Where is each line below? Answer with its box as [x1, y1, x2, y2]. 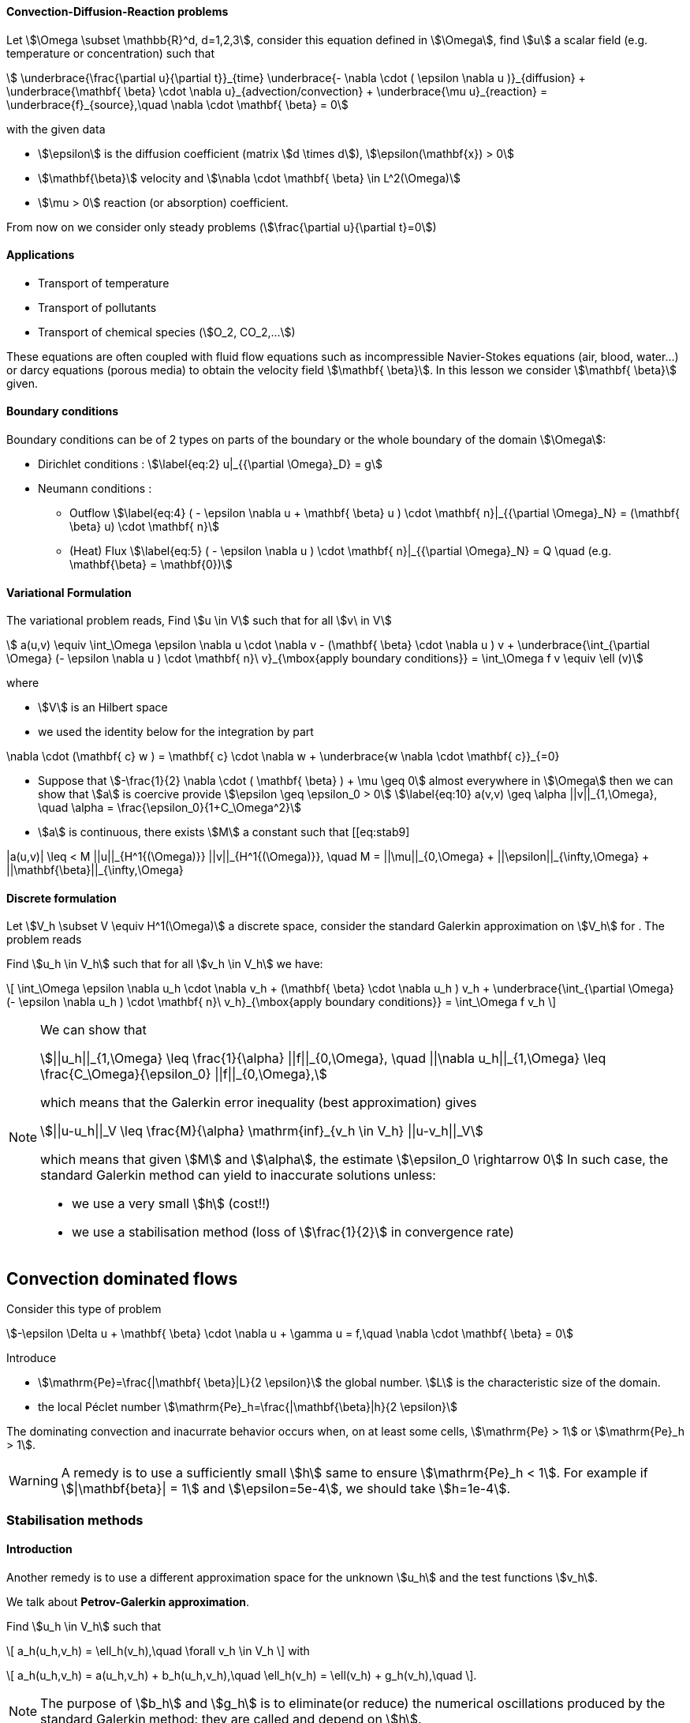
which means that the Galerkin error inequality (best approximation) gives [40, 1094, 477, 1111]
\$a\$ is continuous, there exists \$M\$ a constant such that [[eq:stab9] [38, 825, 410, 839]
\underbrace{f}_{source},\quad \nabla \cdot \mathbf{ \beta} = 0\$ [6, 97, 349, 111]
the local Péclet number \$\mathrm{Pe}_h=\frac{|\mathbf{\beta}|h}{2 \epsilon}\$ [38, 1400, 457, 1414]
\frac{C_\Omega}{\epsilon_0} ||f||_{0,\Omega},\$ [40, 1066, 327, 1083]
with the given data [6, 122, 106, 136]
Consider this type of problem [6, 1302, 162, 1316]
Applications [6, 248, 75, 262]
